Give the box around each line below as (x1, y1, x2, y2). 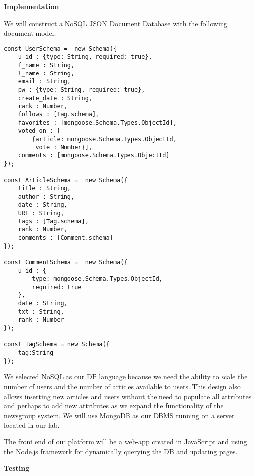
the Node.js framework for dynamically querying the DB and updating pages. (4, 446, 238, 456)
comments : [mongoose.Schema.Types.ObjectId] (18, 152, 170, 159)
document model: (4, 28, 56, 38)
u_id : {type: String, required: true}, (18, 53, 152, 61)
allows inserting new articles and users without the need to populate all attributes (4, 391, 252, 401)
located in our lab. (4, 420, 60, 430)
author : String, (18, 193, 75, 200)
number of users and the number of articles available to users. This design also (4, 381, 241, 391)
